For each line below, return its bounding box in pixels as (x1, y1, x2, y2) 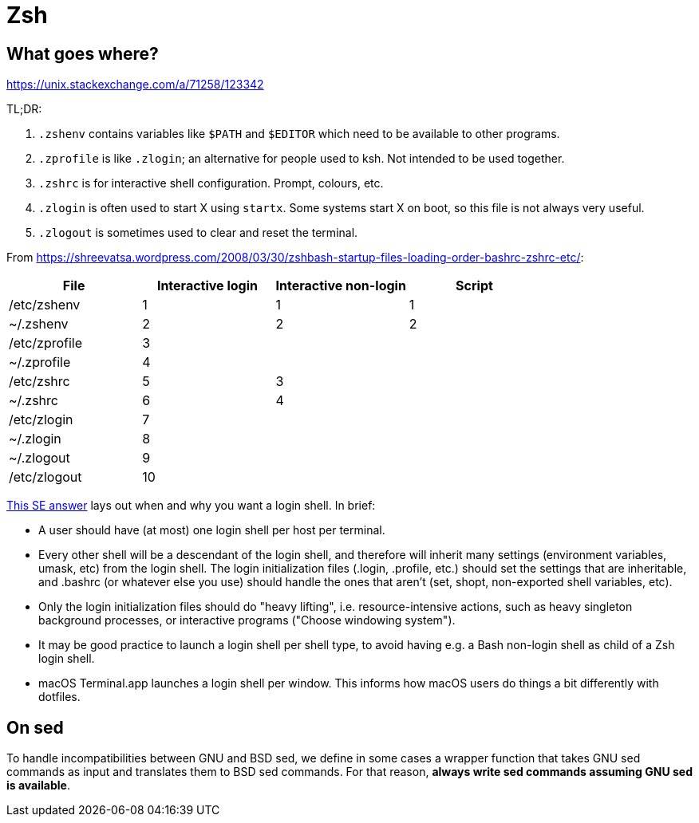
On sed (6, 717, 64, 738)
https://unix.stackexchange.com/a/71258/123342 (6, 77, 264, 92)
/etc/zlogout (9, 469, 82, 486)
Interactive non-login (275, 278, 406, 294)
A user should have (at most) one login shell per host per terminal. (38, 523, 385, 538)
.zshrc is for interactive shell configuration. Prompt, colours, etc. (38, 176, 384, 191)
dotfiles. (38, 690, 81, 704)
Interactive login (156, 278, 258, 294)
